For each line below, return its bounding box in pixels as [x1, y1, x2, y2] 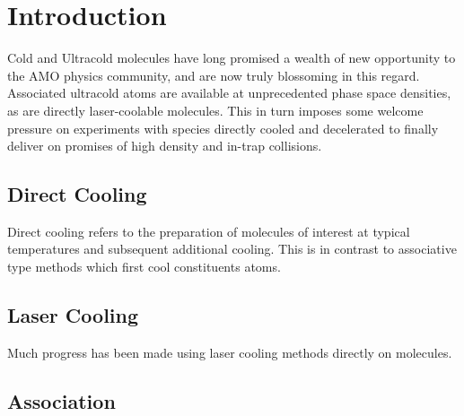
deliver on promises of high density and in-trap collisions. [7, 136, 322, 155]
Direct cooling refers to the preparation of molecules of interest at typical [7, 221, 410, 240]
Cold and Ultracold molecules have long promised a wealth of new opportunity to [7, 48, 456, 67]
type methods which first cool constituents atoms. [7, 257, 281, 276]
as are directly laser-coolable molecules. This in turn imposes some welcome [7, 100, 424, 119]
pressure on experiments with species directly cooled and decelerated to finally [7, 118, 439, 137]
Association [7, 386, 116, 414]
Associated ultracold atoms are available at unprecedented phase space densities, [7, 83, 451, 102]
